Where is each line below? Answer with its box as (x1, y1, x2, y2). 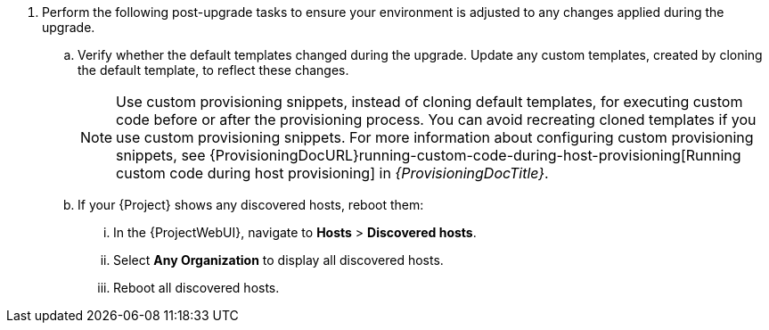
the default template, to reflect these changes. (78, 62, 349, 78)
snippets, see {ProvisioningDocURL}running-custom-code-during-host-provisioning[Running (116, 146, 741, 164)
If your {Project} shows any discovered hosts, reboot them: (78, 197, 424, 212)
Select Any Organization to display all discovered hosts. (113, 252, 444, 268)
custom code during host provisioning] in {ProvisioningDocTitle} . (116, 164, 549, 182)
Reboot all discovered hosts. (113, 280, 280, 295)
